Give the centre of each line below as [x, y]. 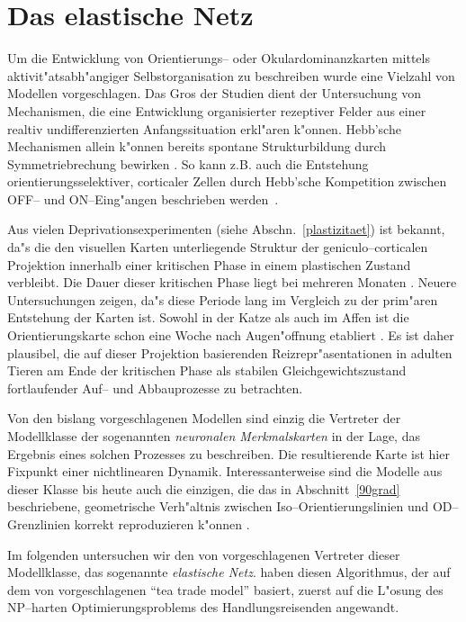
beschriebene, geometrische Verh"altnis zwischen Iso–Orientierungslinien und [218, 506]
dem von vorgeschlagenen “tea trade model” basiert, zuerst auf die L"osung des [225, 589]
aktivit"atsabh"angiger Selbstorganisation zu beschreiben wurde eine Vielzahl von [231, 75]
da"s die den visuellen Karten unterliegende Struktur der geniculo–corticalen [218, 247]
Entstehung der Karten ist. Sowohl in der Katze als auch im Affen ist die [208, 317]
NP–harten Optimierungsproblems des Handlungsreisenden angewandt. [203, 607]
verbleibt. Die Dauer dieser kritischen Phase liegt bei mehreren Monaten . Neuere [232, 282]
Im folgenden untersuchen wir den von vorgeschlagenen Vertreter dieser [204, 554]
